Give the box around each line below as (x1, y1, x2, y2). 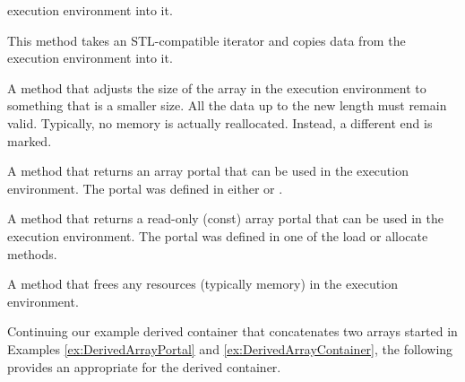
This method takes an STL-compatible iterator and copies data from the (7, 30, 406, 49)
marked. (7, 131, 52, 150)
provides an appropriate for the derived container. (7, 357, 281, 376)
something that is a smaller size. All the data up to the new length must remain (7, 96, 447, 115)
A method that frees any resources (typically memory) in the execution (7, 274, 398, 293)
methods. (7, 244, 57, 263)
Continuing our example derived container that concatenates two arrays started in (7, 322, 458, 341)
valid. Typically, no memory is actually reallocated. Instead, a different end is (7, 113, 433, 132)
